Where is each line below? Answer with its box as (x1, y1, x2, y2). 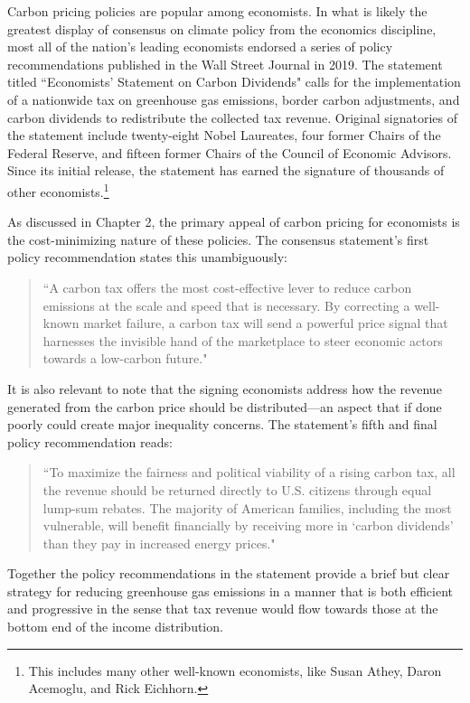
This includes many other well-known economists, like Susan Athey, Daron (28, 661, 442, 680)
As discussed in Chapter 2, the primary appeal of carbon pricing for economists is (7, 212, 460, 231)
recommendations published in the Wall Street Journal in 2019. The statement (7, 54, 443, 73)
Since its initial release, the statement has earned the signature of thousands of (7, 161, 445, 180)
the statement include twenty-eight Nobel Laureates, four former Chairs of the (7, 126, 441, 145)
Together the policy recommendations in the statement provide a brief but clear (7, 564, 450, 583)
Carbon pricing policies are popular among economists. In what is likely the (7, 2, 428, 20)
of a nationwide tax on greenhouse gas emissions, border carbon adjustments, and (7, 89, 460, 108)
